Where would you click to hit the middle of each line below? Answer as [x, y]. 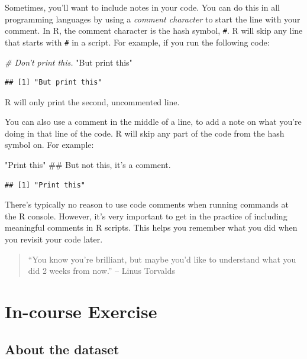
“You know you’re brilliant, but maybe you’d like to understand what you [162, 259]
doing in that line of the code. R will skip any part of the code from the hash [145, 133]
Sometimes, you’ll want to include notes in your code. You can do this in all [142, 7]
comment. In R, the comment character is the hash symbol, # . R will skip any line [154, 30]
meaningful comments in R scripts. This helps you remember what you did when [151, 227]
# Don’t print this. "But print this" [69, 62]
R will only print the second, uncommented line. [92, 101]
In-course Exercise [81, 311]
